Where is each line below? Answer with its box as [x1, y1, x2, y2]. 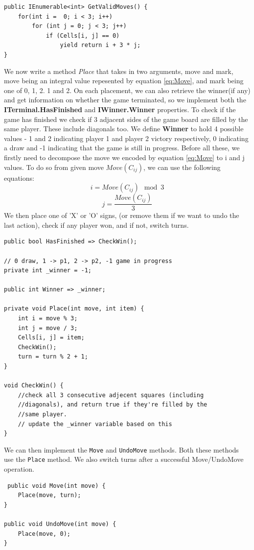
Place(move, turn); [18, 492, 81, 499]
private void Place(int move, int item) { [4, 305, 144, 312]
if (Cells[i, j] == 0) [46, 32, 120, 39]
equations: [4, 172, 34, 183]
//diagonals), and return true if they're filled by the [18, 401, 208, 408]
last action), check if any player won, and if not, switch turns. [4, 219, 189, 230]
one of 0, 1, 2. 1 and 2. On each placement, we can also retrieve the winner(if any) [4, 85, 251, 95]
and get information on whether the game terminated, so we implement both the [4, 95, 246, 105]
